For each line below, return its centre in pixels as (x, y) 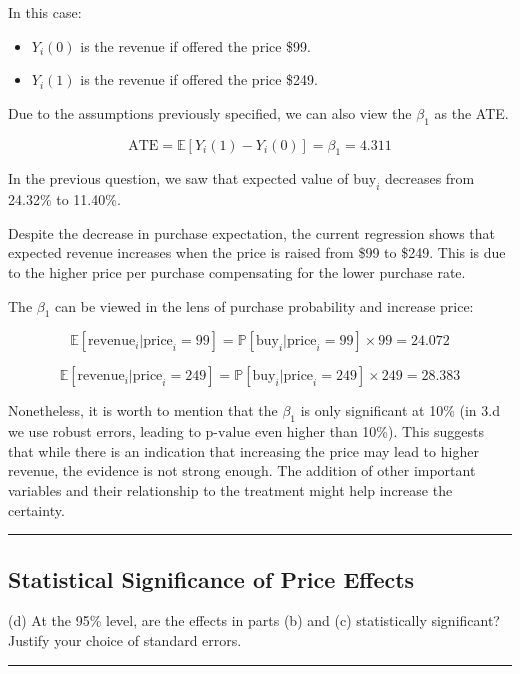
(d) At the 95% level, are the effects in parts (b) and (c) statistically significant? (254, 620)
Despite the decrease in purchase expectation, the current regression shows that (252, 232)
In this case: (45, 12)
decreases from (429, 178)
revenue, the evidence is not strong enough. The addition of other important (242, 470)
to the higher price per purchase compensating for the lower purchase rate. (237, 271)
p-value (228, 433)
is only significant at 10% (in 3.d (400, 410)
